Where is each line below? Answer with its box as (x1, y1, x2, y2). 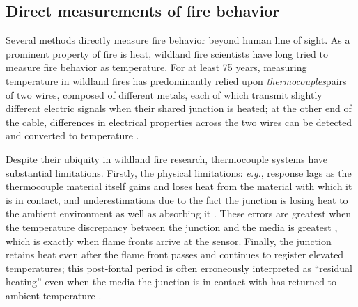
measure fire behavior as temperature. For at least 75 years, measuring (6, 60, 307, 74)
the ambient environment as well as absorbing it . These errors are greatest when (6, 206, 352, 221)
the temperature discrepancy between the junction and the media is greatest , (6, 219, 338, 234)
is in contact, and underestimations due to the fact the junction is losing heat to (6, 192, 348, 207)
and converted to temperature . (6, 128, 139, 143)
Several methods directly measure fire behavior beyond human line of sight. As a (6, 33, 350, 47)
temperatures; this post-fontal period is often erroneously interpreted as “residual (6, 260, 352, 275)
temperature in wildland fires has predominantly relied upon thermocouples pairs (6, 73, 347, 88)
